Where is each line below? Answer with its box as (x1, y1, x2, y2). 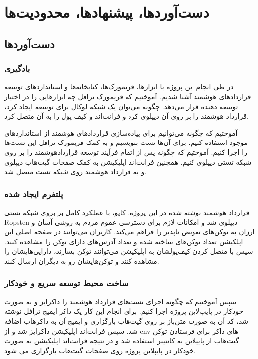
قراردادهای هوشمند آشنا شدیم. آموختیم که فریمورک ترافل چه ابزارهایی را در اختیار (4, 91, 251, 101)
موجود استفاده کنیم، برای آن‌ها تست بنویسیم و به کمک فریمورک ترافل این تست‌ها (4, 137, 248, 147)
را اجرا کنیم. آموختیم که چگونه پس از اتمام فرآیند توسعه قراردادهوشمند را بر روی (4, 146, 247, 157)
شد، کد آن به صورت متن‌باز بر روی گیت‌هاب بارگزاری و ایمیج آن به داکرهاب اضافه (4, 315, 249, 326)
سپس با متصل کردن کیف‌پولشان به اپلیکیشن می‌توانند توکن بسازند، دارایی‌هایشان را (4, 246, 253, 256)
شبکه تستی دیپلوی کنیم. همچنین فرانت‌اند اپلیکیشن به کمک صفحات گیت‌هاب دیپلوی (4, 156, 252, 167)
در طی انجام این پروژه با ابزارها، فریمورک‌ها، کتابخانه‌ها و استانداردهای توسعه (4, 81, 234, 92)
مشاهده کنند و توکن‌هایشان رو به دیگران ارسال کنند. (4, 255, 159, 266)
